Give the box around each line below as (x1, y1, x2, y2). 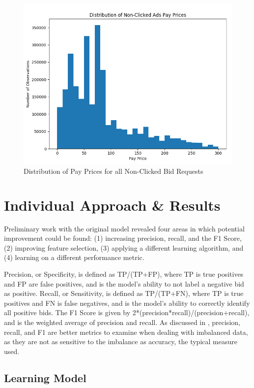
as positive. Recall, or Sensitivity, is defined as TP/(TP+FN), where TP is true (4, 288, 244, 298)
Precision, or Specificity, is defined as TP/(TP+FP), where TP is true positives (4, 269, 244, 279)
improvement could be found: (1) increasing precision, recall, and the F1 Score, (4, 233, 242, 243)
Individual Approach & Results (4, 194, 221, 215)
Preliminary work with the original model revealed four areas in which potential (4, 223, 245, 233)
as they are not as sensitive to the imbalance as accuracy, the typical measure (4, 336, 237, 347)
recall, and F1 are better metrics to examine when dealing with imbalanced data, (4, 326, 248, 337)
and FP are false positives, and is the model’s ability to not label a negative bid (4, 278, 244, 289)
